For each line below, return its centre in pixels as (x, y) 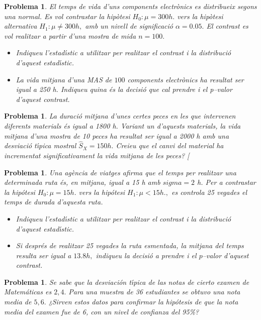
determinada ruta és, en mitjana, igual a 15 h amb (82, 182)
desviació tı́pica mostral (40, 145)
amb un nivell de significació (129, 26)
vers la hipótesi (102, 192)
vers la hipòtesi (200, 16)
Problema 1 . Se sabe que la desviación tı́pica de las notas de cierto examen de (127, 282)
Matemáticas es (28, 292)
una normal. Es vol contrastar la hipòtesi (67, 16)
